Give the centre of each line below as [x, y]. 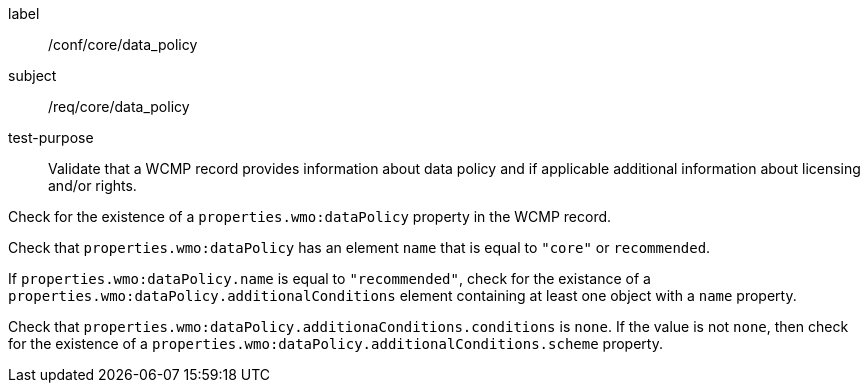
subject [32, 75]
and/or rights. [92, 185]
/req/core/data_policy [119, 106]
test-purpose [51, 137]
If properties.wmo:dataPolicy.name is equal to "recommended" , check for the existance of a [329, 278]
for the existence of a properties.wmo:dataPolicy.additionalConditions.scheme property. [335, 343]
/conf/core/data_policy [123, 44]
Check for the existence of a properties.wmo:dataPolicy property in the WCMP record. [310, 216]
